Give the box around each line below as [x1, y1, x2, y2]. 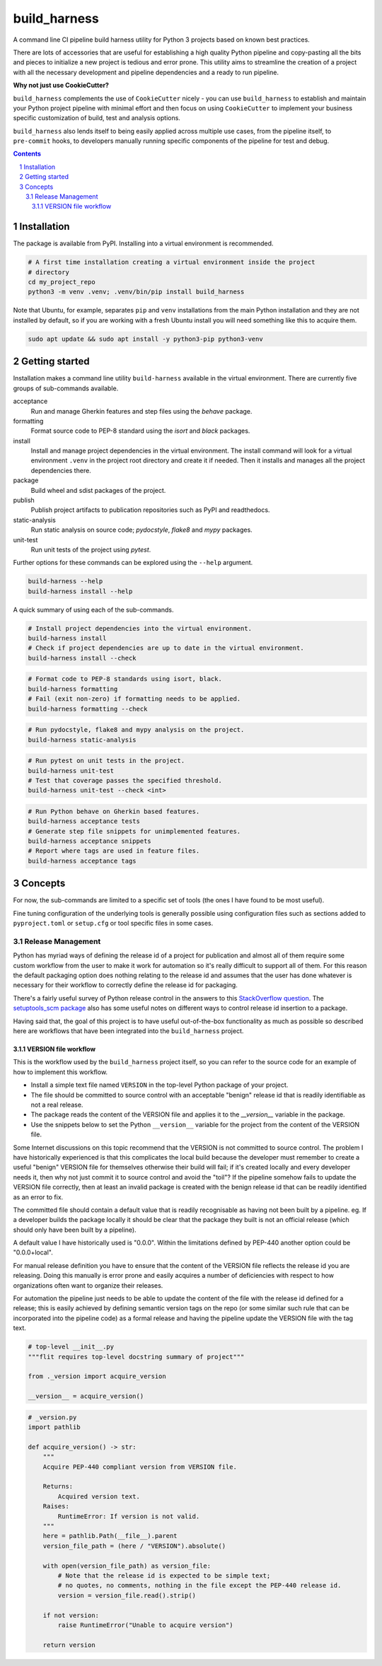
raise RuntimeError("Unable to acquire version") [57, 1621, 233, 1629]
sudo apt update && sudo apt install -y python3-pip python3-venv [28, 334, 263, 343]
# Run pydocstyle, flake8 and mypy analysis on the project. [28, 726, 245, 734]
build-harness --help [28, 577, 103, 586]
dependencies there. [30, 466, 91, 474]
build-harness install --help [28, 587, 133, 595]
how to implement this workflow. [13, 1068, 108, 1076]
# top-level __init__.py [28, 1343, 115, 1351]
